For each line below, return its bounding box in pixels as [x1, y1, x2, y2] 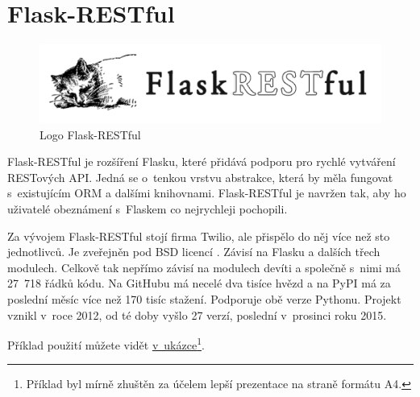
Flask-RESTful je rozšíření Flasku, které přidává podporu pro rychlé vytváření [7, 153, 396, 170]
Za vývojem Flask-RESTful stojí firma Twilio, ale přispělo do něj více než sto [7, 227, 390, 244]
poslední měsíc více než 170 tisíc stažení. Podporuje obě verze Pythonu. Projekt [7, 290, 401, 307]
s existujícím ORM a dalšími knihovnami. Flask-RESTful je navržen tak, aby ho [7, 184, 406, 201]
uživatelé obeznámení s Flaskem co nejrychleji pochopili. [7, 200, 288, 217]
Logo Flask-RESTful [40, 126, 141, 143]
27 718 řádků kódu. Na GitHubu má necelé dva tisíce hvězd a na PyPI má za [7, 275, 391, 292]
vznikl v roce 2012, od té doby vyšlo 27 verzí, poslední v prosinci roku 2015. [7, 306, 387, 323]
